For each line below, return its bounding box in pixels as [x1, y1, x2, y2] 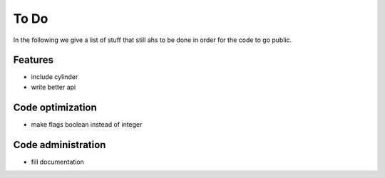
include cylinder [31, 73, 78, 81]
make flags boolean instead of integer [31, 120, 143, 128]
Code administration [13, 139, 106, 151]
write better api [31, 83, 76, 91]
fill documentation [31, 157, 85, 166]
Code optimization [13, 101, 98, 113]
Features [13, 54, 53, 66]
